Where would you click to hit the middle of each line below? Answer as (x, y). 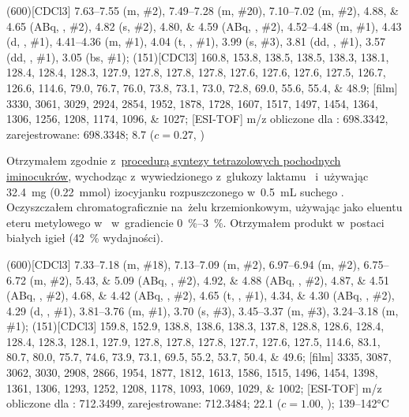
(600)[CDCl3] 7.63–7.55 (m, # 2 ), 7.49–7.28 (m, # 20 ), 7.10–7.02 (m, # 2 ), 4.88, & (203, 10)
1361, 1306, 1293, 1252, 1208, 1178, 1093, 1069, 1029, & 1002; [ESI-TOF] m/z (194, 387)
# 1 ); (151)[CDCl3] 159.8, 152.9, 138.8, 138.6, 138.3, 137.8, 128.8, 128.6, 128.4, (195, 326)
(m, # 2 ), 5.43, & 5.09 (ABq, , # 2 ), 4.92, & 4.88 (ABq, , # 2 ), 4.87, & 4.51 (209, 279)
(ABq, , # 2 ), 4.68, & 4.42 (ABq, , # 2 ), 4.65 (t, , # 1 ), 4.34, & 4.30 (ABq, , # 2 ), (201, 295)
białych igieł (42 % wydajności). (85, 238)
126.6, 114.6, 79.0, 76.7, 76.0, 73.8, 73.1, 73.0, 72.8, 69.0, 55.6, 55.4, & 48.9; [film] (202, 87)
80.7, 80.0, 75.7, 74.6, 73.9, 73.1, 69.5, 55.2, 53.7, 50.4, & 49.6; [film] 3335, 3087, (199, 357)
